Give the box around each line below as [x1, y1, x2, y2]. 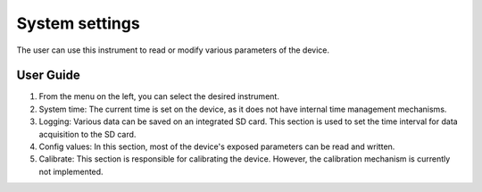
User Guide [16, 68, 80, 83]
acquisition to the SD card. [38, 129, 137, 139]
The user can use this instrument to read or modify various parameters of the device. [16, 45, 330, 55]
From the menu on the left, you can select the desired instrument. [38, 91, 280, 102]
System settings [16, 13, 140, 33]
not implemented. [38, 166, 104, 177]
